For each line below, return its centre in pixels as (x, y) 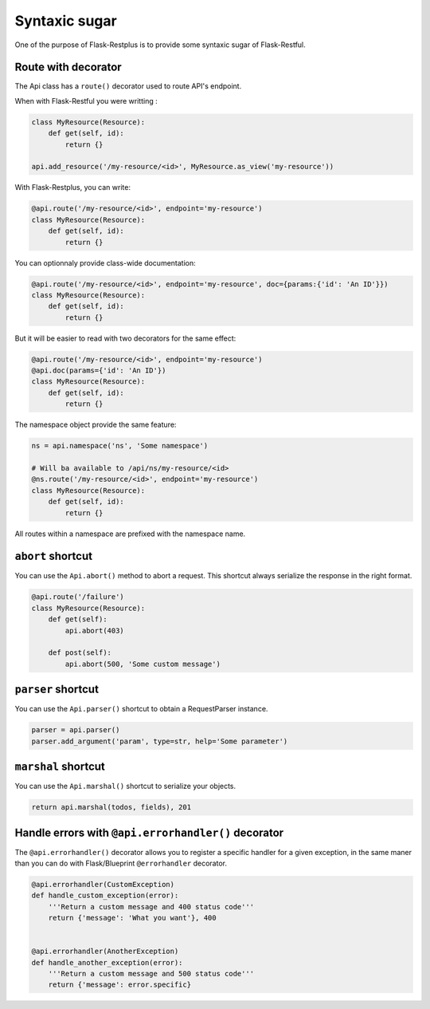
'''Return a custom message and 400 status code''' (151, 907)
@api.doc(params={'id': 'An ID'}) (99, 370)
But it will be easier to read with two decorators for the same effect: (125, 338)
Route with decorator (68, 67)
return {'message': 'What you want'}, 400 (132, 918)
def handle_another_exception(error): (107, 962)
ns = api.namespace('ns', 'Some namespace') (120, 446)
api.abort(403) (95, 631)
